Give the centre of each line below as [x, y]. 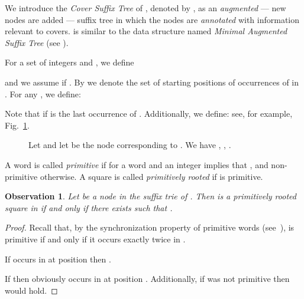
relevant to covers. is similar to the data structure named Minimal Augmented [146, 31]
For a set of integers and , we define [69, 62]
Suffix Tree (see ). [37, 42]
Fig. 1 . [17, 125]
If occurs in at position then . [58, 259]
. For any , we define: [43, 93]
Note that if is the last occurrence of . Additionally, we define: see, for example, [149, 114]
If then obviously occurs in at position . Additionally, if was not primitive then [147, 279]
